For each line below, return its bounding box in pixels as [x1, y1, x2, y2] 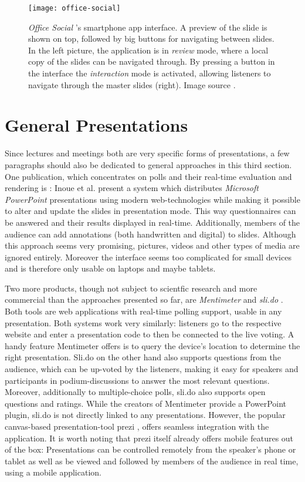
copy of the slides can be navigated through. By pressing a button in [28, 55, 275, 68]
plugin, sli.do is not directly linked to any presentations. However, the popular [5, 409, 286, 421]
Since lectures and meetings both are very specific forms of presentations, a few [5, 147, 290, 159]
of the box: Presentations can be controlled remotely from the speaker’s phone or [5, 443, 296, 456]
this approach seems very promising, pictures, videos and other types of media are [5, 239, 300, 252]
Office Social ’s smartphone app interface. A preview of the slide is [28, 21, 267, 33]
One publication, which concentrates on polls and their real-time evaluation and [5, 170, 292, 182]
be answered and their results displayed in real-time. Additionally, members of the [5, 216, 300, 228]
